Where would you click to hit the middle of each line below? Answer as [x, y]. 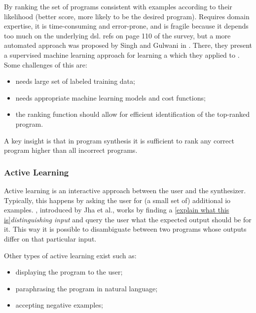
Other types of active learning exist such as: [70, 255]
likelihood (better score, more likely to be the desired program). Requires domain [127, 16]
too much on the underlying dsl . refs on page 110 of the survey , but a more [117, 35]
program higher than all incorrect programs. [71, 150]
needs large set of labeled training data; [75, 81]
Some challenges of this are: [46, 64]
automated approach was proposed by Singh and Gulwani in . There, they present [128, 45]
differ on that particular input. [50, 238]
